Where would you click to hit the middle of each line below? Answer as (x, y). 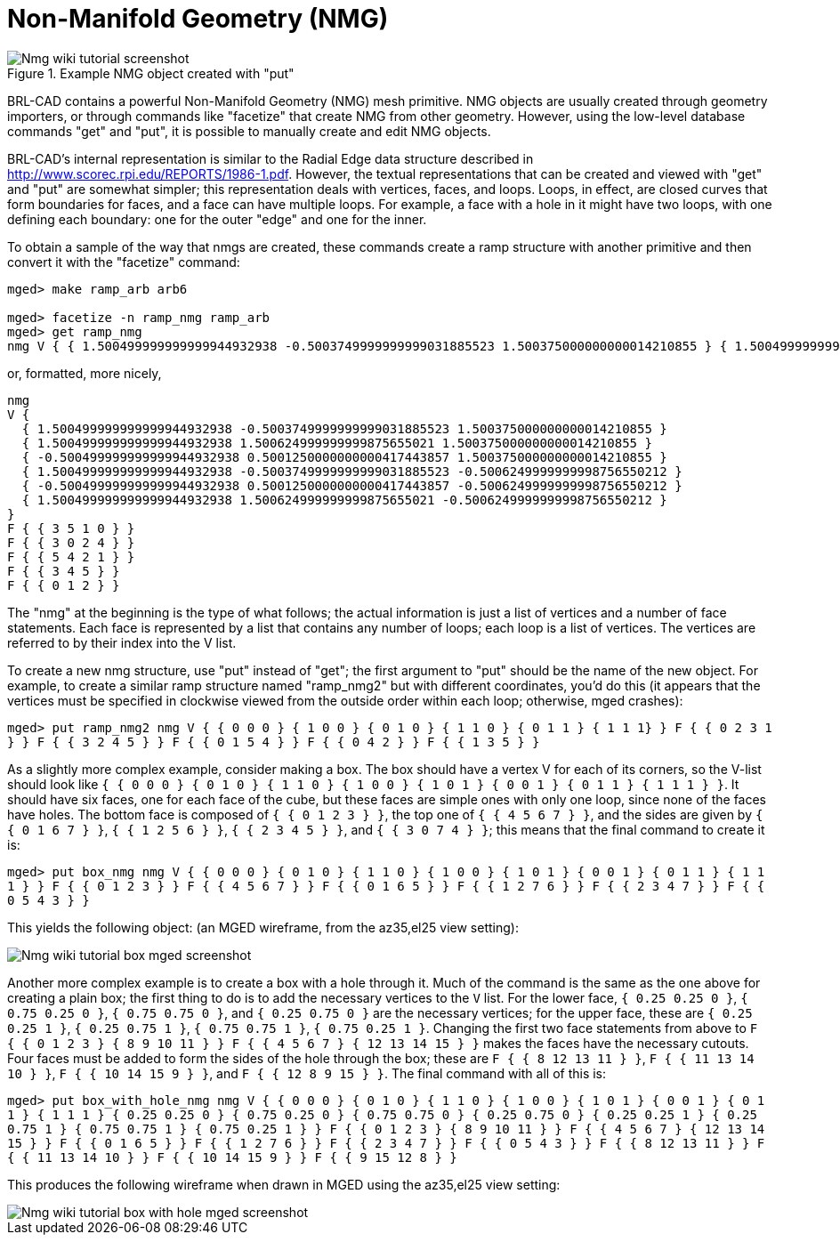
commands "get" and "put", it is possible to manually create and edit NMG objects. (249, 131)
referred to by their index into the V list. (122, 642)
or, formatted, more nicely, (85, 373)
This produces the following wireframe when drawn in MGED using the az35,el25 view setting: (284, 1184)
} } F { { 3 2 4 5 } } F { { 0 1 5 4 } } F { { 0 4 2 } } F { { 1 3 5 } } (274, 742)
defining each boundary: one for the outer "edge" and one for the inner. (217, 219)
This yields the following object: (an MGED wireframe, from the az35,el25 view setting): (263, 927)
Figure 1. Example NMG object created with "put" (151, 73)
